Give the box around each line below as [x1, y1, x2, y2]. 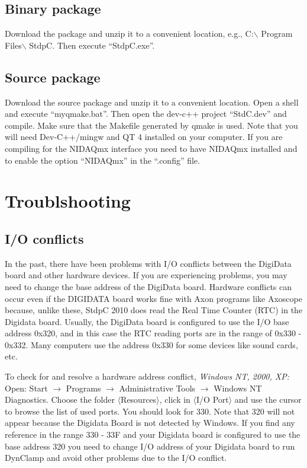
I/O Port [196, 393, 229, 406]
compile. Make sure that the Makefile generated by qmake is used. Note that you [5, 119, 298, 131]
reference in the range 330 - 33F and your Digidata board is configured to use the [5, 428, 300, 441]
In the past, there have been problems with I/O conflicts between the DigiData [5, 257, 292, 269]
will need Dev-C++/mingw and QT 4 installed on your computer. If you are [5, 130, 283, 143]
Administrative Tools [119, 381, 196, 394]
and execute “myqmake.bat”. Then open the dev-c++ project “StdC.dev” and [5, 107, 287, 120]
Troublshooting [5, 189, 131, 213]
